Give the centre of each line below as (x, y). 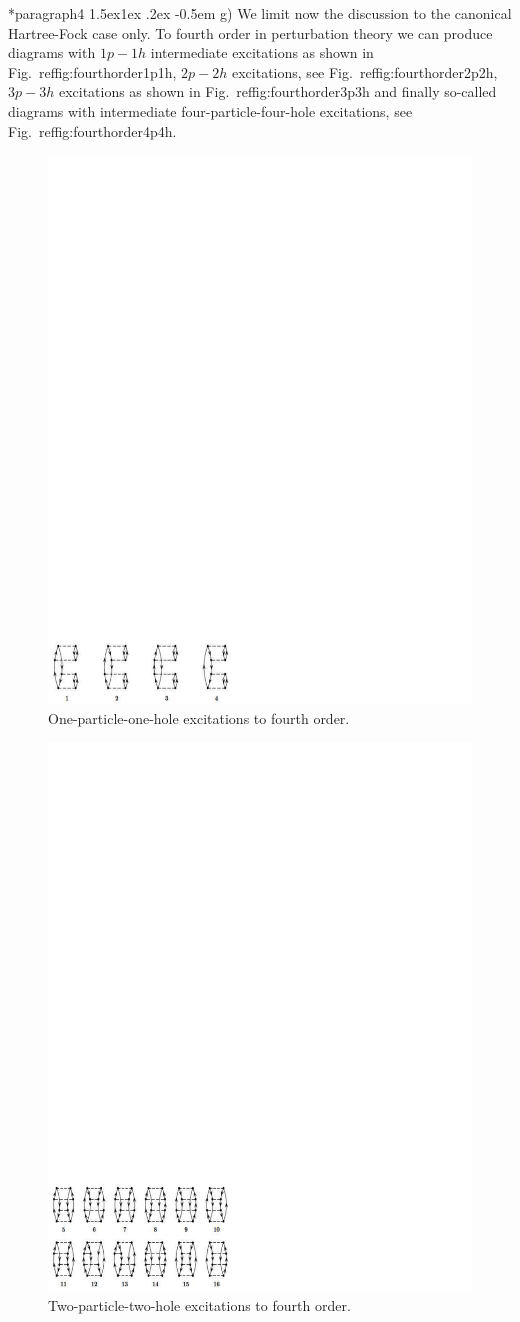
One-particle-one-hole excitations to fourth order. (199, 717)
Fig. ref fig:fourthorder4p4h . (92, 130)
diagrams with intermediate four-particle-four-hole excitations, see (210, 110)
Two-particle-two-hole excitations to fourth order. (199, 1304)
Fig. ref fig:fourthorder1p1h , (92, 71)
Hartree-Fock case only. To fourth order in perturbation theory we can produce (250, 32)
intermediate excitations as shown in (262, 52)
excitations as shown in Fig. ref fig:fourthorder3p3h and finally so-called (277, 91)
